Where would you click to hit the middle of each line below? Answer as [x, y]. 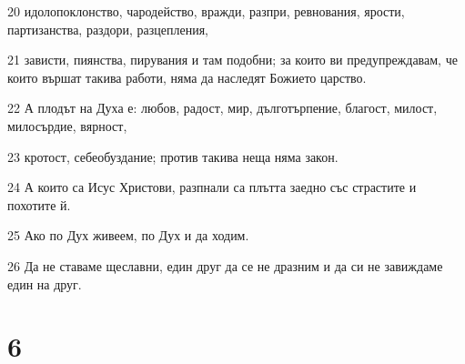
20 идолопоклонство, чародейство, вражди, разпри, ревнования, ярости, [206, 11]
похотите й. [39, 204]
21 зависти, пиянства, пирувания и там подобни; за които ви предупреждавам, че [232, 60]
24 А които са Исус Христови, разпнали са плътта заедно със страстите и [212, 187]
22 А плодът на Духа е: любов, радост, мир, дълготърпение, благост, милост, [222, 108]
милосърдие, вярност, [67, 125]
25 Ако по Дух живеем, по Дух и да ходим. [128, 235]
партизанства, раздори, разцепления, [108, 29]
